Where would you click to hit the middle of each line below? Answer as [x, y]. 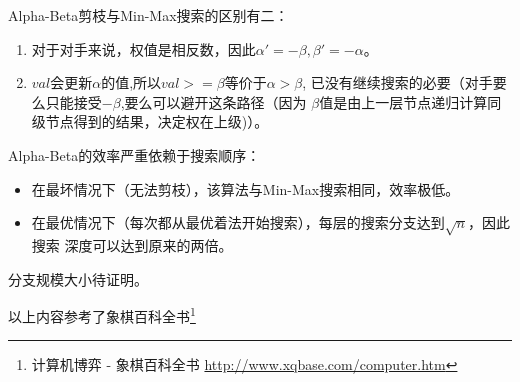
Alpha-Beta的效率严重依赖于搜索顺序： [134, 154]
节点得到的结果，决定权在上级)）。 [157, 121]
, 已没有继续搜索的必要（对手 [397, 82]
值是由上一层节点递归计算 [403, 101]
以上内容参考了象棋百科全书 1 [102, 314]
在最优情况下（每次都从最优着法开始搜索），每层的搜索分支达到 [238, 222]
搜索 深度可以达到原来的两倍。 [132, 244]
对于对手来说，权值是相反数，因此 [143, 48]
